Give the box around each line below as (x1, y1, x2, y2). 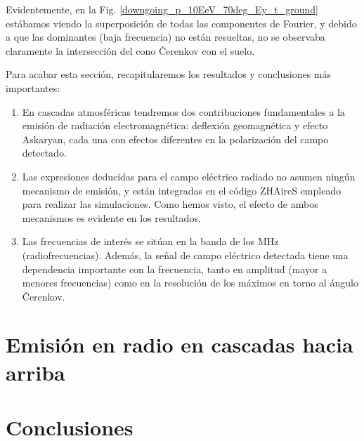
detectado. (22, 145, 67, 160)
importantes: (6, 80, 60, 95)
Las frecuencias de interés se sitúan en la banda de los (22, 234, 255, 249)
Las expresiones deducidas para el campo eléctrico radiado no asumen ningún (22, 169, 356, 183)
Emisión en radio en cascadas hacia (6, 330, 353, 359)
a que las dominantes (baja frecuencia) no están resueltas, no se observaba (6, 29, 325, 44)
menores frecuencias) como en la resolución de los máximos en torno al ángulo (22, 275, 358, 290)
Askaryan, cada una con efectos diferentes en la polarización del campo (22, 131, 329, 146)
